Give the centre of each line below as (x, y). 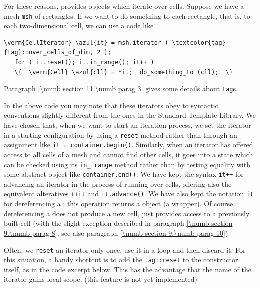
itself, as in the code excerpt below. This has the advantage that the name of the (128, 269)
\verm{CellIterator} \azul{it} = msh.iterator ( (86, 43)
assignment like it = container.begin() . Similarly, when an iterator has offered (129, 145)
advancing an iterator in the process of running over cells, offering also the (118, 184)
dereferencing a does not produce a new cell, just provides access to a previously (127, 213)
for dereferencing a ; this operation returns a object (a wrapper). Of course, (120, 204)
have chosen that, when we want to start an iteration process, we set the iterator (128, 125)
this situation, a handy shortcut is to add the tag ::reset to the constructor (121, 260)
